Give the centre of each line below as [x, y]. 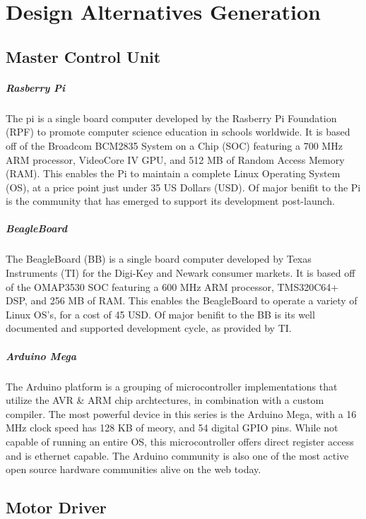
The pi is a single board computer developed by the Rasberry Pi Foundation [171, 118]
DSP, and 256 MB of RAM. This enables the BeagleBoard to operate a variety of [182, 300]
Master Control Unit [83, 56]
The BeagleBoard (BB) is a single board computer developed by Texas [159, 259]
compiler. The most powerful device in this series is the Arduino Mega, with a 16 [181, 413]
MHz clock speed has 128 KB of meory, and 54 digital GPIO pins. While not [172, 428]
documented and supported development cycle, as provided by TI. [149, 328]
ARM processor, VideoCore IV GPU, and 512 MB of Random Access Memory [175, 159]
